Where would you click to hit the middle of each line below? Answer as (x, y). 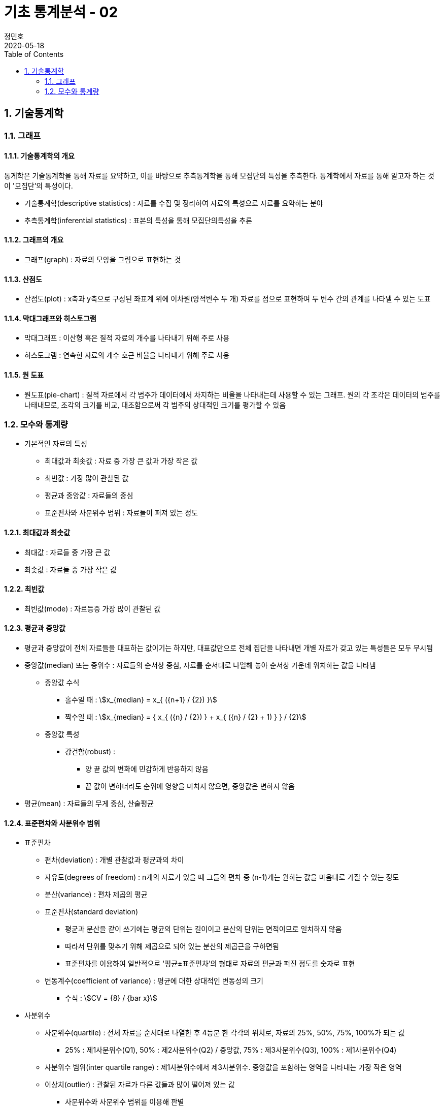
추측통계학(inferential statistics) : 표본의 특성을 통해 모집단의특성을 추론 (139, 220)
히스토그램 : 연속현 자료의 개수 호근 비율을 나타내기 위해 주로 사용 (127, 355)
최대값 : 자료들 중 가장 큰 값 (67, 552)
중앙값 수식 (62, 683)
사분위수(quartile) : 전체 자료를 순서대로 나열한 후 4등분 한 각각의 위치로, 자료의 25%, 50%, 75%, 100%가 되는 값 (225, 1033)
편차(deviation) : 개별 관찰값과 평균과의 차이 (114, 860)
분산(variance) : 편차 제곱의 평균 (96, 895)
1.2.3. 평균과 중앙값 (35, 628)
